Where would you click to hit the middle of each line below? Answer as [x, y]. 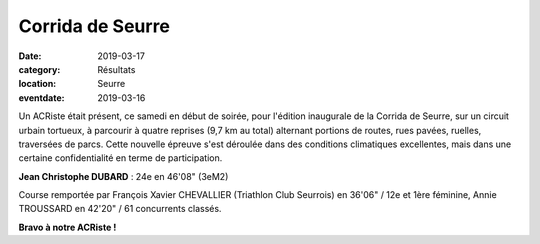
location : [37, 84]
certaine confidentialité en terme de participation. [120, 158]
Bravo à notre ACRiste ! [67, 227]
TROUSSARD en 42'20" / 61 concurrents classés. [120, 209]
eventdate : [41, 97]
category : [39, 69]
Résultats [116, 69]
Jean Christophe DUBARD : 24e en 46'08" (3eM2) [123, 176]
